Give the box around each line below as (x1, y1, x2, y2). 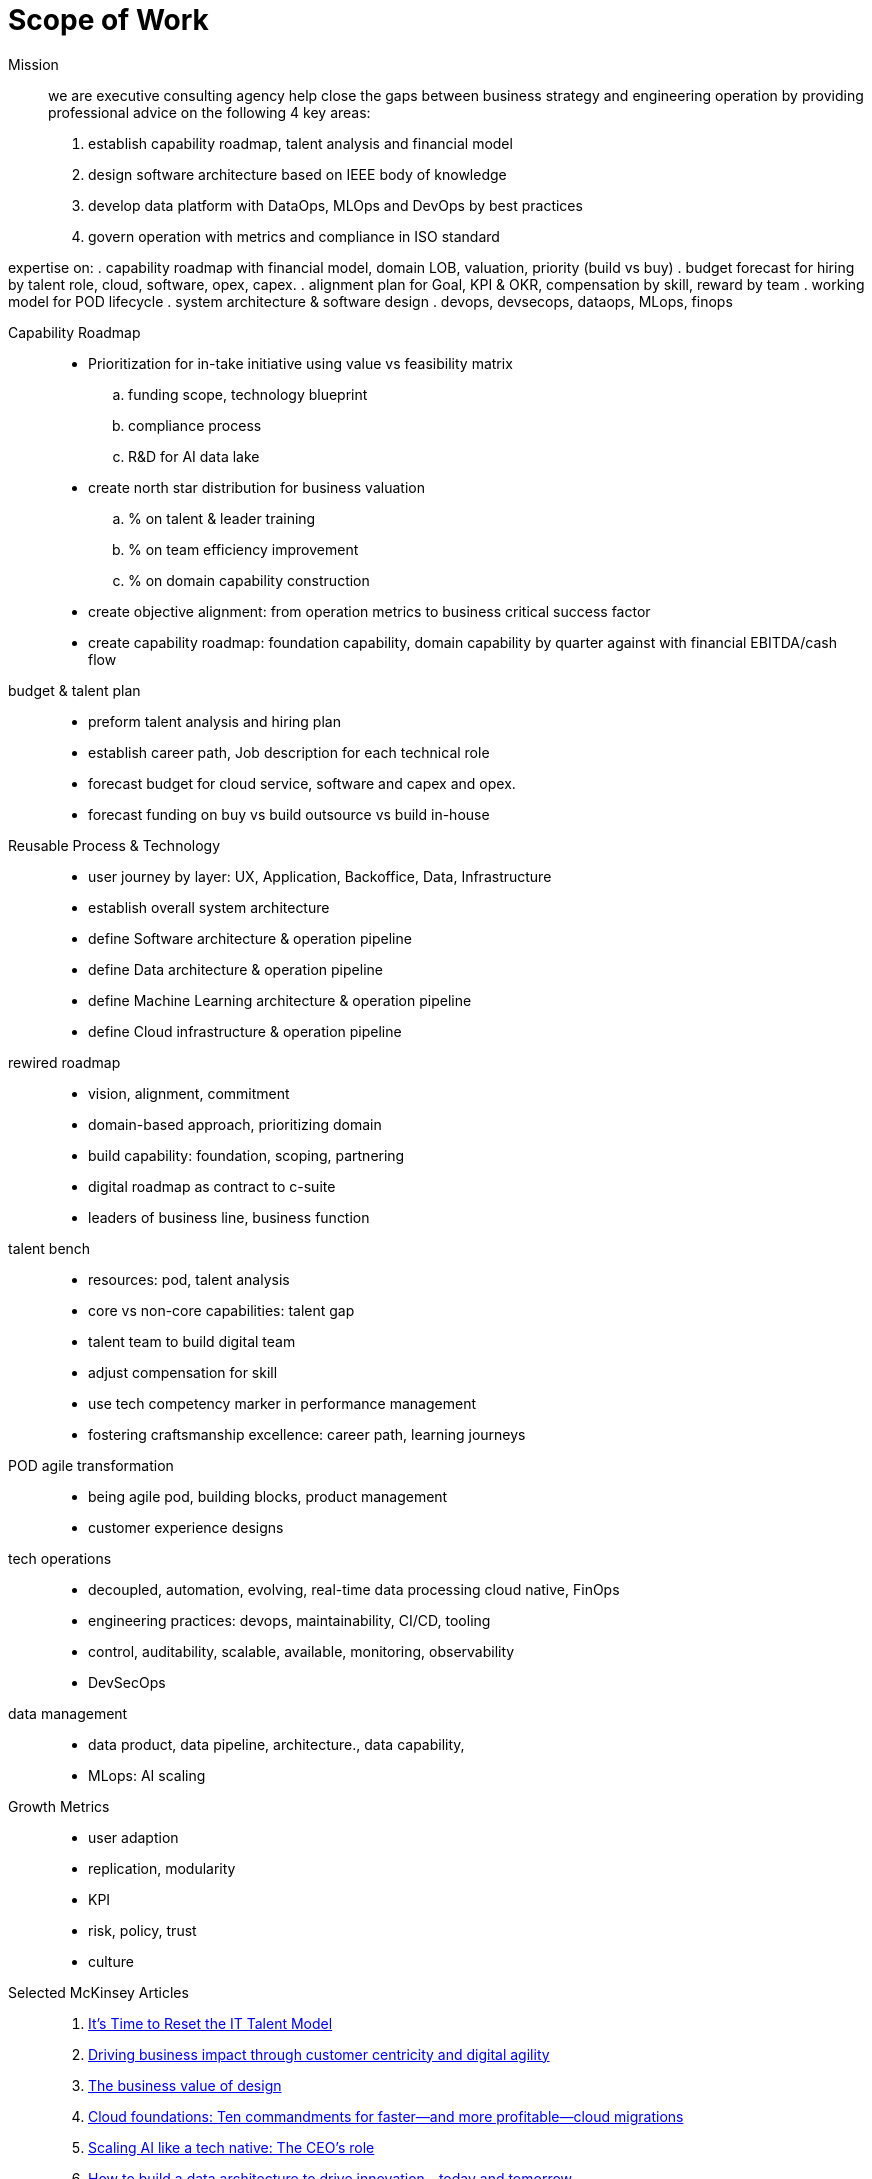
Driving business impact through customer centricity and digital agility (88, 2045, 550, 2063)
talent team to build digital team (88, 1332, 296, 1350)
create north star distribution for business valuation (88, 478, 425, 496)
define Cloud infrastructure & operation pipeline (88, 1022, 402, 1040)
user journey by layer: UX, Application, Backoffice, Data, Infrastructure (88, 867, 552, 885)
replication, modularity (88, 1859, 236, 1877)
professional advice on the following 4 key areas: (48, 103, 371, 121)
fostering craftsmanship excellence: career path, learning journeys (88, 1425, 526, 1443)
